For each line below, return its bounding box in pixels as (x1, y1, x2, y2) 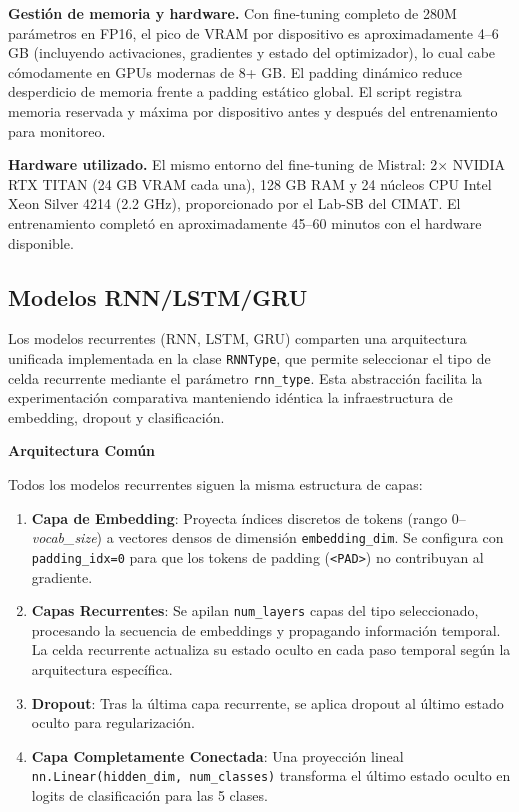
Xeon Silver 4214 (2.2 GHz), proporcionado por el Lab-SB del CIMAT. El (8, 193, 461, 214)
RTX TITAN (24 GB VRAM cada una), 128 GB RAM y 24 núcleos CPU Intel (8, 173, 492, 194)
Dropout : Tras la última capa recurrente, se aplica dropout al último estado (31, 692, 504, 713)
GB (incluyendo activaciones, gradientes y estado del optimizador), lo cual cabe (8, 42, 496, 63)
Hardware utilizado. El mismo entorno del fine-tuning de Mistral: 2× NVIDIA (8, 154, 506, 175)
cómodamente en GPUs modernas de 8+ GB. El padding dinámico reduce (8, 61, 463, 82)
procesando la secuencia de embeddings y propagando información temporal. (31, 619, 501, 640)
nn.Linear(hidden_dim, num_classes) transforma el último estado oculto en (31, 765, 511, 786)
